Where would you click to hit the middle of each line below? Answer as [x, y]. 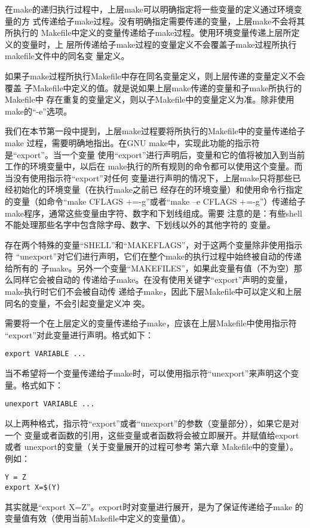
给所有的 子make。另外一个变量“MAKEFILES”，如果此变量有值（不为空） [149, 268]
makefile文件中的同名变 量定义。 [67, 56]
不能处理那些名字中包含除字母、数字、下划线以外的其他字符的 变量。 [140, 225]
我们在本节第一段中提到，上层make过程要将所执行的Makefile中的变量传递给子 [155, 131]
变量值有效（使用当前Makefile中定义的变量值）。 [97, 518]
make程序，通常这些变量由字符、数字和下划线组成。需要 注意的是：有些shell [154, 213]
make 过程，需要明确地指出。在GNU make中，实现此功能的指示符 [133, 142]
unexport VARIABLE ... [50, 404]
